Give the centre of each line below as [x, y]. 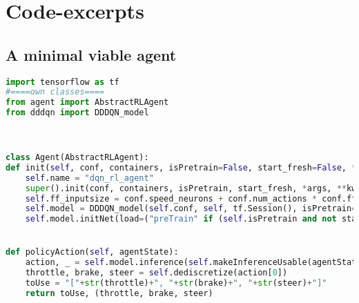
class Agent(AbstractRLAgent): [77, 158]
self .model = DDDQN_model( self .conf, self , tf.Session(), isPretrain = [191, 209]
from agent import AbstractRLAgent [87, 102]
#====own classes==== [55, 92]
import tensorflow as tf [62, 82]
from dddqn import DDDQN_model [77, 113]
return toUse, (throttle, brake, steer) [119, 293]
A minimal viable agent [91, 54]
